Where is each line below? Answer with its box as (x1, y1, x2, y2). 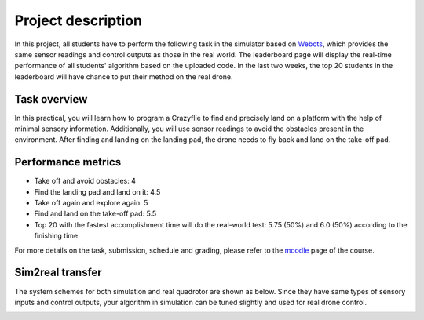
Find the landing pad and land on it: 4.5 (34, 187, 161, 196)
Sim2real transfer (14, 266, 102, 279)
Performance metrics (14, 155, 122, 169)
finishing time (34, 231, 79, 241)
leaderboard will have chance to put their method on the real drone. (14, 71, 233, 82)
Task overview (14, 93, 88, 106)
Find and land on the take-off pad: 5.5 (34, 209, 157, 219)
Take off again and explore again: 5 (34, 198, 148, 208)
